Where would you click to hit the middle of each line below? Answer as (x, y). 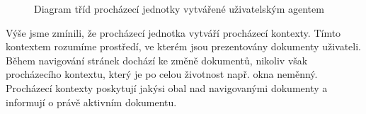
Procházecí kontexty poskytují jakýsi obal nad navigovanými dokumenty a (167, 87)
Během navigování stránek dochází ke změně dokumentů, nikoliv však (157, 60)
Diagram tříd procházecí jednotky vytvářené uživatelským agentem (179, 8)
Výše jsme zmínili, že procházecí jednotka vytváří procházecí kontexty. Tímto (173, 32)
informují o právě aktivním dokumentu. (91, 102)
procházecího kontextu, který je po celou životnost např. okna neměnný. (162, 74)
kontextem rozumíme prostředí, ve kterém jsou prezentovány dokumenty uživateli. (183, 46)
